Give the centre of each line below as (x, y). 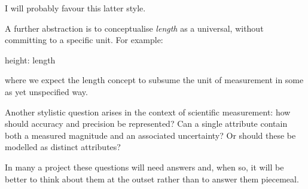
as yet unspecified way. (46, 91)
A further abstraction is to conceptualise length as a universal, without (134, 28)
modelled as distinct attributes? (63, 147)
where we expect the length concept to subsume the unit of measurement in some (154, 80)
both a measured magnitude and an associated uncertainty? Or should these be (150, 135)
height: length (30, 60)
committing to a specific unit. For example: (84, 40)
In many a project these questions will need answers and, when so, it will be (144, 167)
